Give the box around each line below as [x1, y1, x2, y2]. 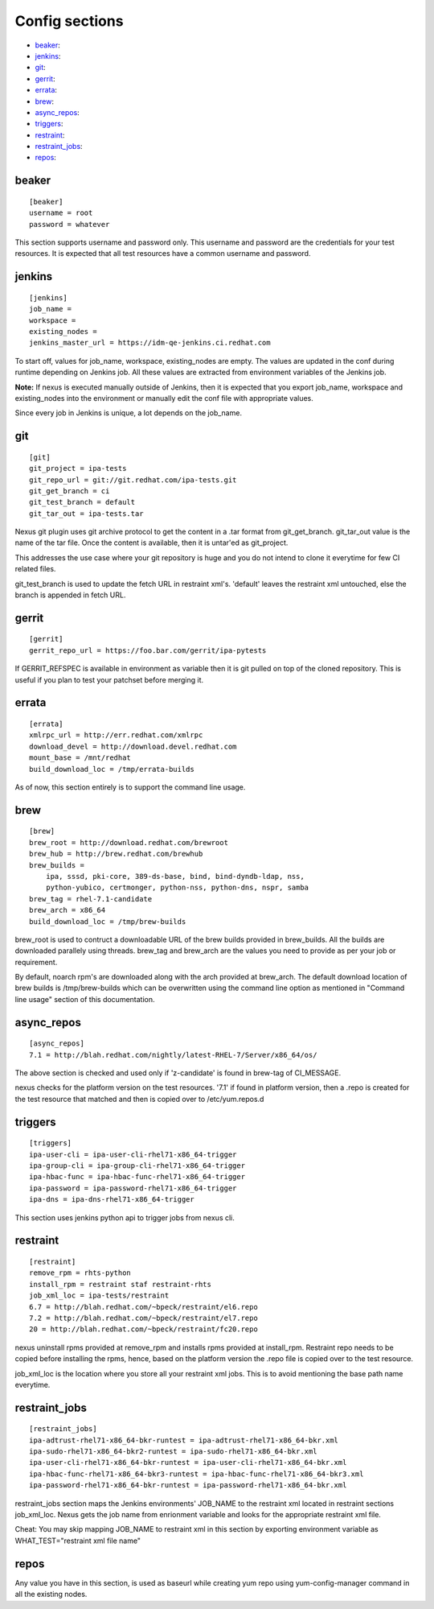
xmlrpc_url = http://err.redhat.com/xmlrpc [29, 731, 203, 740]
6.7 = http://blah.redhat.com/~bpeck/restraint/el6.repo [29, 1302, 259, 1311]
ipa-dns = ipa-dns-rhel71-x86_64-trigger [29, 1195, 194, 1204]
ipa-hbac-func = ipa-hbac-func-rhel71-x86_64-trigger [29, 1172, 245, 1182]
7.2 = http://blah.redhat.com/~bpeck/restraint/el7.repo [29, 1313, 259, 1322]
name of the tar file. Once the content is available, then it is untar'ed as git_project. [14, 538, 289, 547]
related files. [14, 564, 56, 574]
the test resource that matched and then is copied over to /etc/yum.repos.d [14, 1094, 264, 1104]
